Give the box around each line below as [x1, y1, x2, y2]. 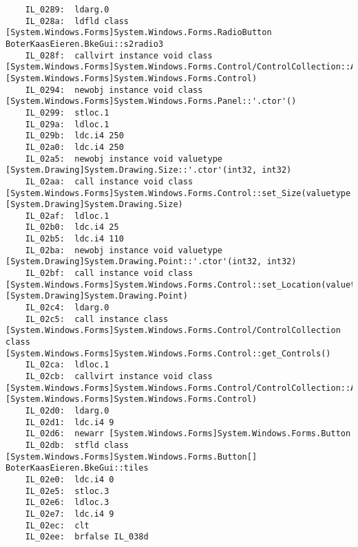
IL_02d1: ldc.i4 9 [25, 417, 114, 427]
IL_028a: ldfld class [25, 16, 129, 26]
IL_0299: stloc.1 [25, 107, 109, 118]
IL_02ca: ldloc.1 [25, 360, 109, 370]
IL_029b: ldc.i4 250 [25, 131, 124, 141]
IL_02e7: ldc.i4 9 [25, 508, 114, 519]
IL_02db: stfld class [25, 440, 129, 450]
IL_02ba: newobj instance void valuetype [25, 245, 222, 255]
